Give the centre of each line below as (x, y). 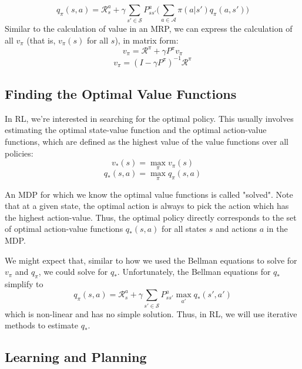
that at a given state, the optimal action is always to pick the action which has (147, 206)
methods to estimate (41, 325)
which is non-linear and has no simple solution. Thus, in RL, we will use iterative (151, 313)
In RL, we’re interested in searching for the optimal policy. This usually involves (149, 118)
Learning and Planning (76, 357)
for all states (184, 229)
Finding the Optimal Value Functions (121, 93)
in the (277, 229)
